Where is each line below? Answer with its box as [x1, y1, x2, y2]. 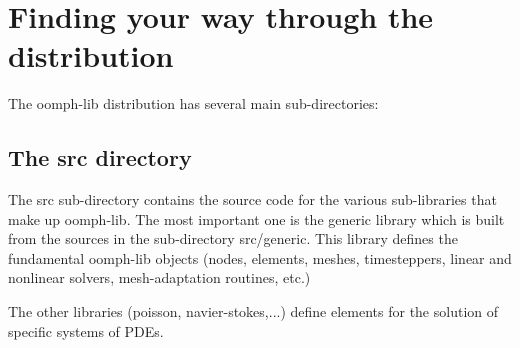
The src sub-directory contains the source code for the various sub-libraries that [8, 189, 497, 210]
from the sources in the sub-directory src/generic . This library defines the [8, 228, 458, 249]
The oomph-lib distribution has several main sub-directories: [8, 93, 379, 114]
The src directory [8, 142, 192, 173]
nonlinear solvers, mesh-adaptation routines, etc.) [8, 267, 311, 288]
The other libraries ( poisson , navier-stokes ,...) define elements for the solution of [8, 301, 499, 322]
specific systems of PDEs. [8, 320, 164, 341]
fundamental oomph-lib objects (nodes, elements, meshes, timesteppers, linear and [8, 247, 512, 268]
